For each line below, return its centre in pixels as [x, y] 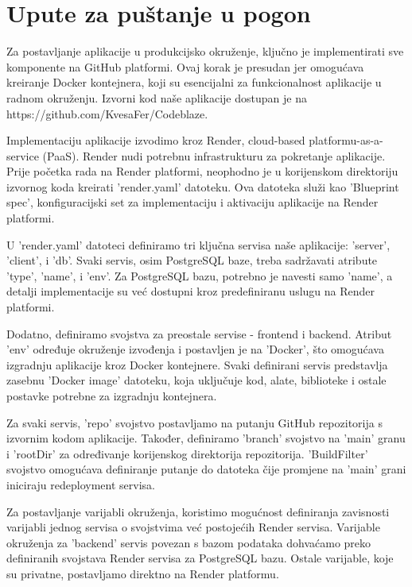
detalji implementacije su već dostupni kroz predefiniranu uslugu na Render [191, 291]
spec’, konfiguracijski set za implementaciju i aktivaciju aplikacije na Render [192, 202]
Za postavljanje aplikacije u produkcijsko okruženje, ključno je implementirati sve [205, 51]
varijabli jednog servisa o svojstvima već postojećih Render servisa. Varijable [193, 527]
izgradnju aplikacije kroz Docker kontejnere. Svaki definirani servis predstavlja [197, 364]
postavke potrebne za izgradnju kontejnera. [112, 396]
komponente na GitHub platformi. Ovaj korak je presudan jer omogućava [185, 66]
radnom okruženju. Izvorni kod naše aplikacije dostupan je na [157, 97]
